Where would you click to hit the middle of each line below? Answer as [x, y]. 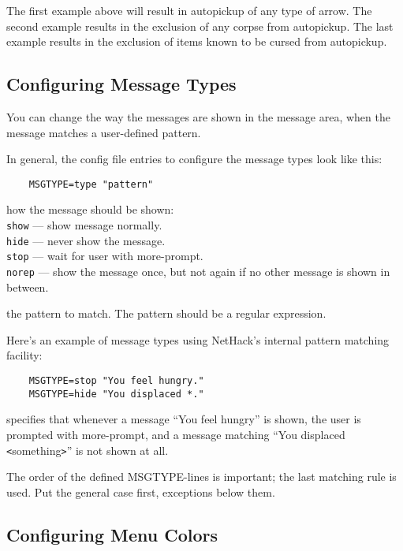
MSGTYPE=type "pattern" [91, 184]
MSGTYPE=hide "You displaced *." [116, 394]
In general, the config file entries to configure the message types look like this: [194, 159]
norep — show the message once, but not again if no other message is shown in [198, 271]
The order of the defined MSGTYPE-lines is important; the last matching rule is [201, 477]
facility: [24, 355]
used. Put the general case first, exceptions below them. [141, 491]
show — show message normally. [84, 225]
